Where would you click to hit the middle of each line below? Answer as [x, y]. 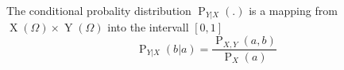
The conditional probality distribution [99, 10]
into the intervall [148, 27]
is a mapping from [293, 10]
